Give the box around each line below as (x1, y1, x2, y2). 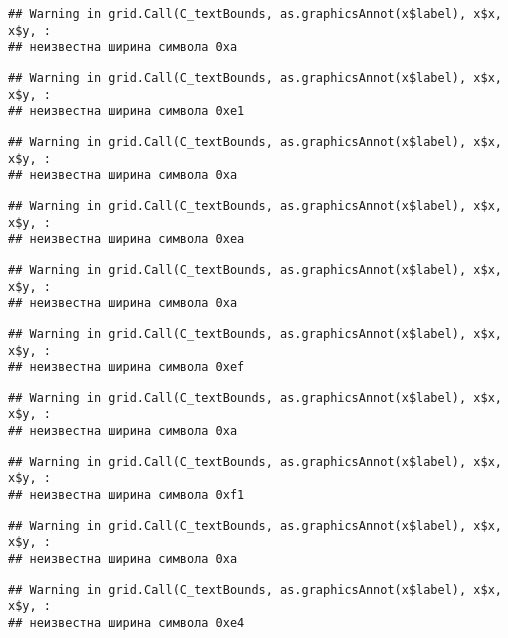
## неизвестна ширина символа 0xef (8, 360, 245, 375)
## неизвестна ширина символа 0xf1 (8, 488, 245, 503)
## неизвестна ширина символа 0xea (8, 232, 245, 247)
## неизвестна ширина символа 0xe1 (8, 104, 245, 119)
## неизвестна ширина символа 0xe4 (8, 616, 245, 631)
